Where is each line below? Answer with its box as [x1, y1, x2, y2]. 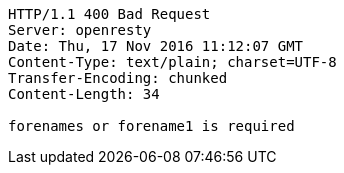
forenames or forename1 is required [8, 118, 295, 134]
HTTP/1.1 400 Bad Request [8, 6, 211, 22]
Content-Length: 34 [8, 86, 160, 102]
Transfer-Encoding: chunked [8, 70, 228, 86]
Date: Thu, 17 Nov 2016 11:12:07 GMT [8, 38, 304, 54]
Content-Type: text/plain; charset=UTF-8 [8, 54, 337, 70]
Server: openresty [8, 22, 152, 38]
